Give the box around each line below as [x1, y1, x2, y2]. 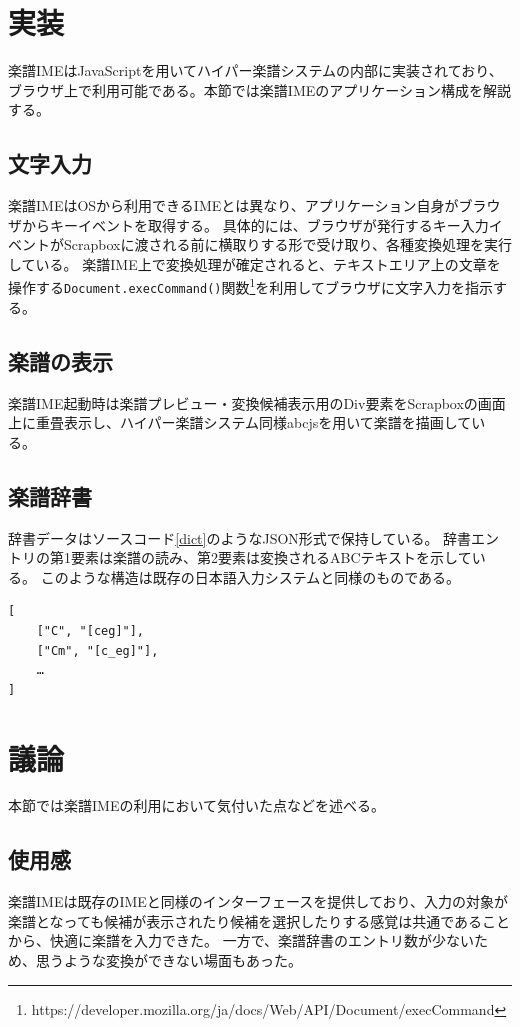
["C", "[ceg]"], [36, 623, 145, 638]
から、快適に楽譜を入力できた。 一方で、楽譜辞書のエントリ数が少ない [8, 930, 475, 951]
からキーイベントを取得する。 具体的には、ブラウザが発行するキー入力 [21, 214, 489, 235]
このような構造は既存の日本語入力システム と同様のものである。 [40, 566, 461, 587]
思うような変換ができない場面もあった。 [35, 950, 302, 971]
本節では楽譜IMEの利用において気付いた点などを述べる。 [8, 795, 386, 816]
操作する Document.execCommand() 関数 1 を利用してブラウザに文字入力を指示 [8, 274, 493, 298]
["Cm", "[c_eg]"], [36, 643, 159, 658]
